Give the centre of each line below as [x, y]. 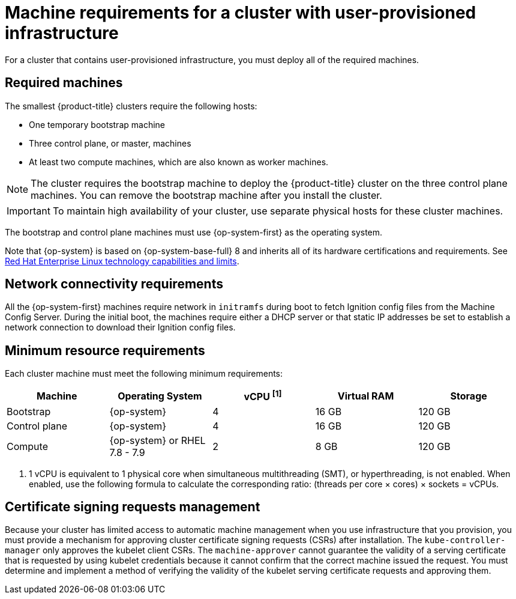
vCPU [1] [263, 396]
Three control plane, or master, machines [110, 143]
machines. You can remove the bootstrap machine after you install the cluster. [206, 195]
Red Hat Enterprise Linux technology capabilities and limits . [122, 261]
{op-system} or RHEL [157, 440]
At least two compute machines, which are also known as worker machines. [179, 162]
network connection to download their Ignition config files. [120, 327]
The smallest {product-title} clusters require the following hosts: [131, 106]
